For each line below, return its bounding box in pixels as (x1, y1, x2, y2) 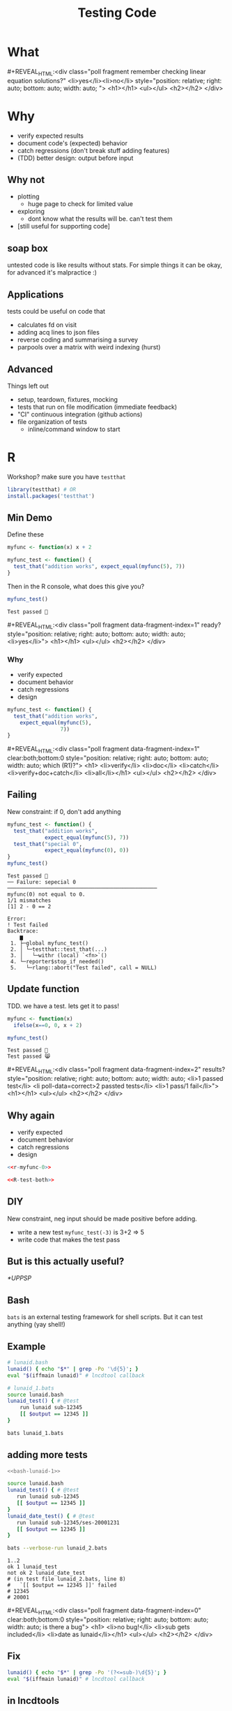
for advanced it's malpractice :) (7, 268, 98, 277)
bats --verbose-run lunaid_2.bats (7, 1545, 108, 1552)
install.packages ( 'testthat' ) (7, 493, 95, 500)
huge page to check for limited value (27, 200, 134, 208)
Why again (7, 1109, 55, 1121)
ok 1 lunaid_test (7, 1564, 58, 1571)
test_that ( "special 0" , (13, 840, 82, 847)
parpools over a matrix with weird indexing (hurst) (17, 343, 161, 351)
